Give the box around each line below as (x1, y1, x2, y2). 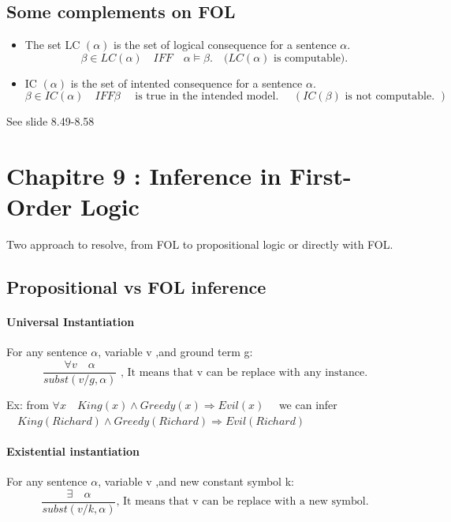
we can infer (278, 396, 337, 413)
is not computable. (345, 91, 435, 103)
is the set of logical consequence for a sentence (114, 36, 337, 53)
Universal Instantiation (6, 314, 135, 330)
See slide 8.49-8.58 (6, 113, 95, 130)
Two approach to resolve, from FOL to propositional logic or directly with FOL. (6, 236, 393, 253)
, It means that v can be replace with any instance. (120, 366, 368, 378)
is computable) (274, 52, 345, 64)
